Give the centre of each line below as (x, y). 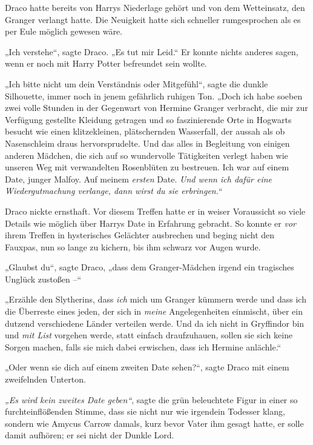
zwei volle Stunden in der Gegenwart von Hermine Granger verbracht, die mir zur (156, 108)
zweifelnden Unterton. (45, 379)
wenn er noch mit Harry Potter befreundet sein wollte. (106, 63)
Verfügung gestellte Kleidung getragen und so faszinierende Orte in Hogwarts (148, 119)
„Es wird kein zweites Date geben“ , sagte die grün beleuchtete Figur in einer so (151, 399)
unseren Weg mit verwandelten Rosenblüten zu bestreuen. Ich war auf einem (147, 167)
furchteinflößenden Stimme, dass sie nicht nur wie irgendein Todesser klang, (145, 411)
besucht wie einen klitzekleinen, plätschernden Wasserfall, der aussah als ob (145, 131)
